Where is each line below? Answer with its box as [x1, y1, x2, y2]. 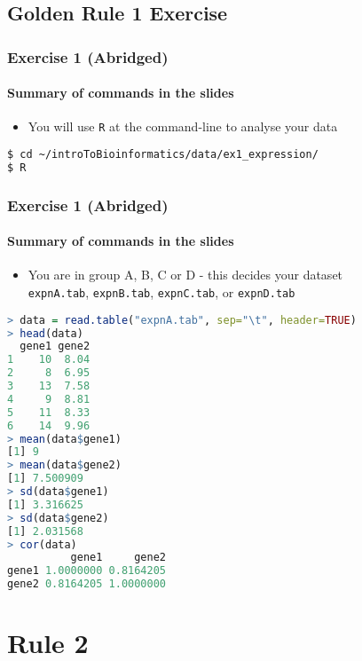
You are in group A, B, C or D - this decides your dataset [28, 265, 343, 284]
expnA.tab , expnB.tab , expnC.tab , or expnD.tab [28, 283, 295, 302]
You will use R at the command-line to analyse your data [28, 117, 338, 136]
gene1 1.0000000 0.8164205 [7, 564, 166, 578]
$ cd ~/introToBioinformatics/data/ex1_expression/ [7, 148, 319, 161]
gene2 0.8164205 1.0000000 [7, 578, 166, 591]
